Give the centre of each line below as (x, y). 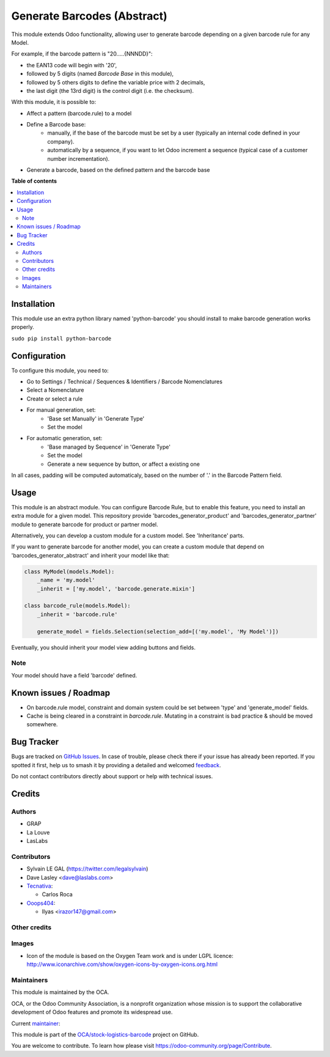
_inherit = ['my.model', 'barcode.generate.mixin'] (116, 589)
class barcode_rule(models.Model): (77, 606)
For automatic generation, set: (64, 438)
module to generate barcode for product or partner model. (85, 524)
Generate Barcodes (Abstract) (89, 16)
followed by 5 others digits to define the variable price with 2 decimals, (116, 82)
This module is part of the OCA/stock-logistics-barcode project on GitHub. (105, 1034)
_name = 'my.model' (66, 580)
